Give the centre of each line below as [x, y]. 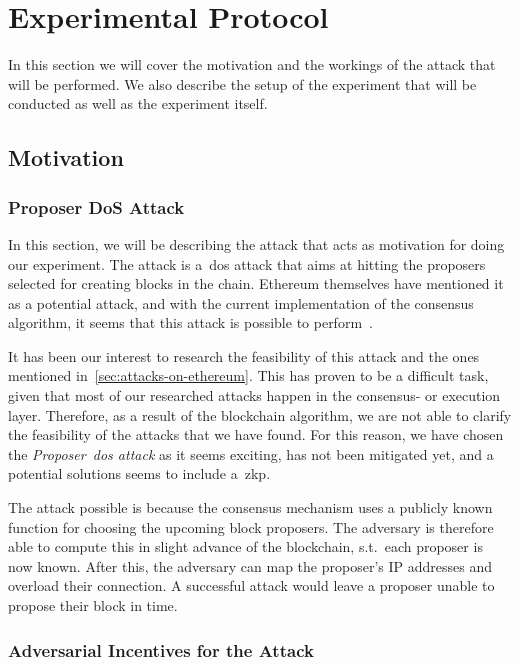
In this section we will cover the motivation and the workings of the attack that [252, 64]
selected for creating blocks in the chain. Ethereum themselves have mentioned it [256, 283]
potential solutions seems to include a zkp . [139, 473]
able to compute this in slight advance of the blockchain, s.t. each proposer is [245, 546]
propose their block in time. [93, 605]
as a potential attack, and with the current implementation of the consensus [241, 302]
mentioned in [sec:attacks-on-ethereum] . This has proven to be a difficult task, [248, 375]
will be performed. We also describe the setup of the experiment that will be [242, 83]
